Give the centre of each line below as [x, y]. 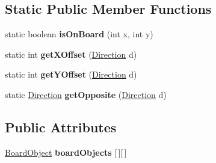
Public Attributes [61, 127]
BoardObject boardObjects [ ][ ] [66, 152]
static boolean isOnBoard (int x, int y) [79, 34]
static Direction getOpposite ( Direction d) [86, 94]
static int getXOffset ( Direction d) [71, 54]
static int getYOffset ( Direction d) [71, 74]
